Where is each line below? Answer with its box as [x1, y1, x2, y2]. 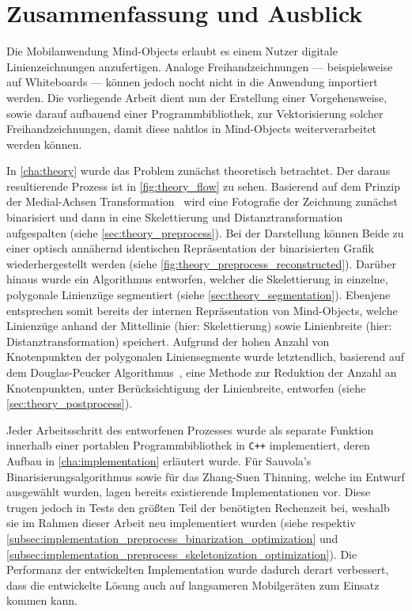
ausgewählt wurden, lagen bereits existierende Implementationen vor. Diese [6, 484, 371, 500]
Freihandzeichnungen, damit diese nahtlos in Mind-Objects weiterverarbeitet [6, 120, 377, 137]
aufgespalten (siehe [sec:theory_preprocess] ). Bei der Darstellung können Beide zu [6, 224, 404, 241]
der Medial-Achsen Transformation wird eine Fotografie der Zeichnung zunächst [6, 193, 398, 210]
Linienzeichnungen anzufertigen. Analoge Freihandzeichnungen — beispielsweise [6, 58, 393, 74]
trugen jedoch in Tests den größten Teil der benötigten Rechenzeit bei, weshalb [6, 499, 390, 515]
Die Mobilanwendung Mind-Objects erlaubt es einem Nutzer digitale [6, 43, 338, 59]
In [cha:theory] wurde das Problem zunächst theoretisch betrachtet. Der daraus [6, 162, 391, 179]
